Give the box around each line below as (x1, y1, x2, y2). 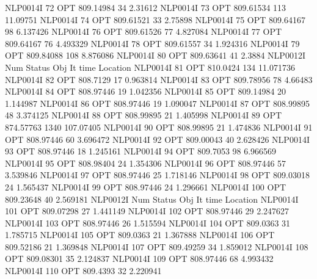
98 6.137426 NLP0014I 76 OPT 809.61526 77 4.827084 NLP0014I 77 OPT (5, 25, 282, 38)
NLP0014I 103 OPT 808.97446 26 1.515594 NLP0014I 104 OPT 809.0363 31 (5, 216, 291, 229)
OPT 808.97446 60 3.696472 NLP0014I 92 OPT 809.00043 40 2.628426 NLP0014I (5, 132, 310, 145)
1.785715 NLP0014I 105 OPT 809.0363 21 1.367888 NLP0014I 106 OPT (5, 228, 275, 241)
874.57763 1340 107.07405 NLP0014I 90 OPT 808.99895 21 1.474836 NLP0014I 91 (5, 120, 313, 133)
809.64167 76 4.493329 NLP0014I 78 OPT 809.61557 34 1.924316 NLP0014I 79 (5, 37, 300, 49)
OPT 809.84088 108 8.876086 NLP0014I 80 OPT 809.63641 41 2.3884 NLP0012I (5, 49, 305, 62)
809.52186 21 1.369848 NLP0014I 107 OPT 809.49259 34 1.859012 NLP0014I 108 (5, 240, 308, 253)
